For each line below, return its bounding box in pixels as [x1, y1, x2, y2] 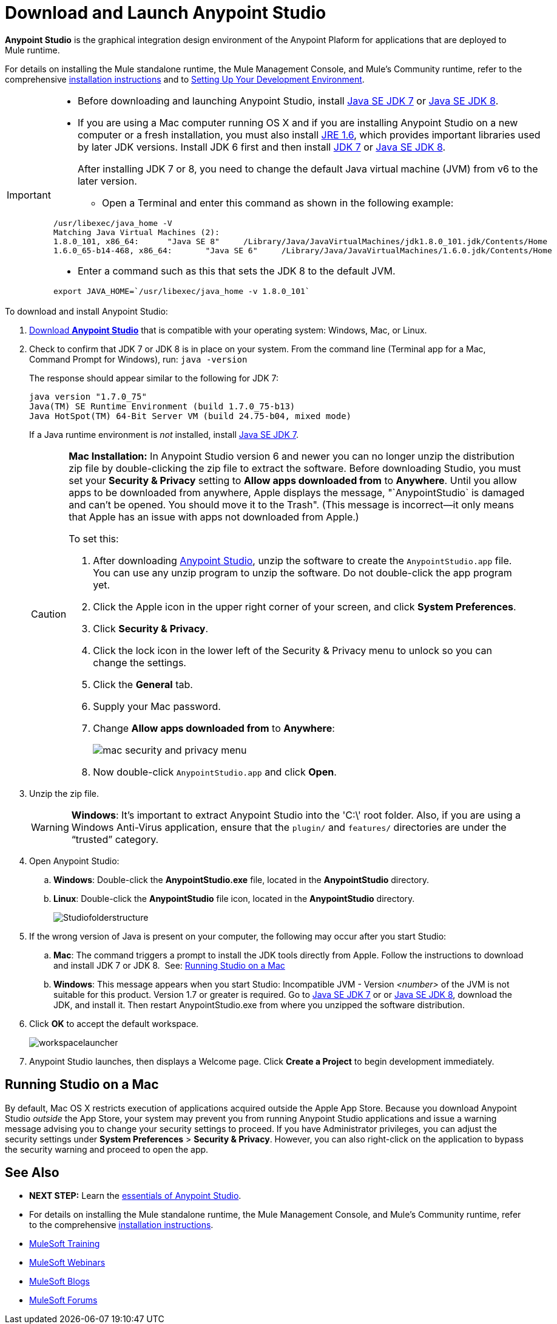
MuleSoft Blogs [29, 1276, 90, 1287]
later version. [77, 174, 137, 187]
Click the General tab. [93, 678, 193, 691]
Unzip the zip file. [29, 788, 100, 799]
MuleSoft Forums [29, 1295, 98, 1306]
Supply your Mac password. [93, 700, 221, 712]
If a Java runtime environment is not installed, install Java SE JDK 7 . [29, 429, 299, 440]
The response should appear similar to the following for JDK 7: [29, 372, 279, 383]
